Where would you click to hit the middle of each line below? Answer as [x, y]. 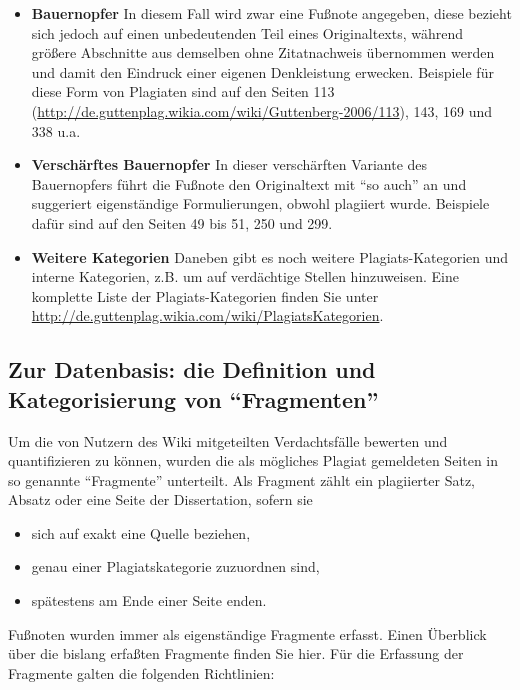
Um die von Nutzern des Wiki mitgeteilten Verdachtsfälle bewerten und [228, 440]
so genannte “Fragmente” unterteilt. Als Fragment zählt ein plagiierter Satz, [242, 479]
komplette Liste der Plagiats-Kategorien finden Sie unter [205, 295]
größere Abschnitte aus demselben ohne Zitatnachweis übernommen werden [263, 52]
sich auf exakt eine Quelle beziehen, [141, 532]
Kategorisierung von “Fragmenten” [193, 398]
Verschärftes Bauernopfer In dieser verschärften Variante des [229, 164]
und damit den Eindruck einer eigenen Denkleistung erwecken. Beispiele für [262, 71]
